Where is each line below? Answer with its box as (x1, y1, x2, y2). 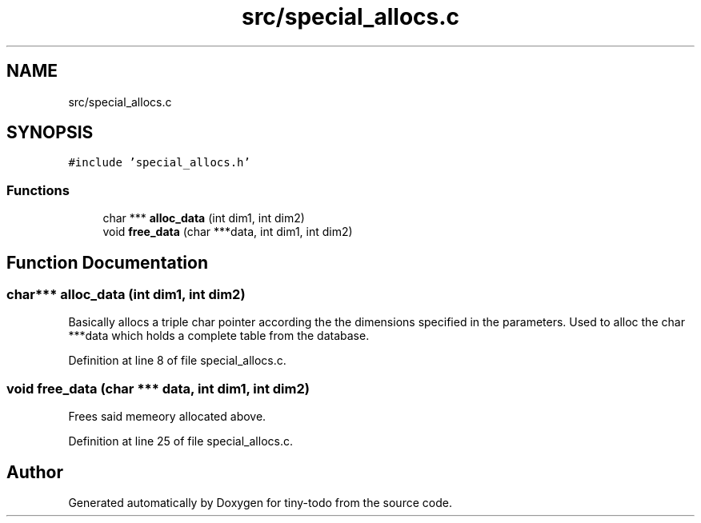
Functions (6, 182, 70, 198)
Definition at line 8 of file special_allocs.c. (68, 353, 286, 368)
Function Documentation (6, 252, 208, 273)
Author (6, 461, 63, 482)
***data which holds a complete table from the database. (68, 329, 370, 343)
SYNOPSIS (6, 122, 94, 143)
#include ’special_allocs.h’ (68, 156, 250, 170)
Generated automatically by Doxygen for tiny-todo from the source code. (68, 496, 452, 509)
